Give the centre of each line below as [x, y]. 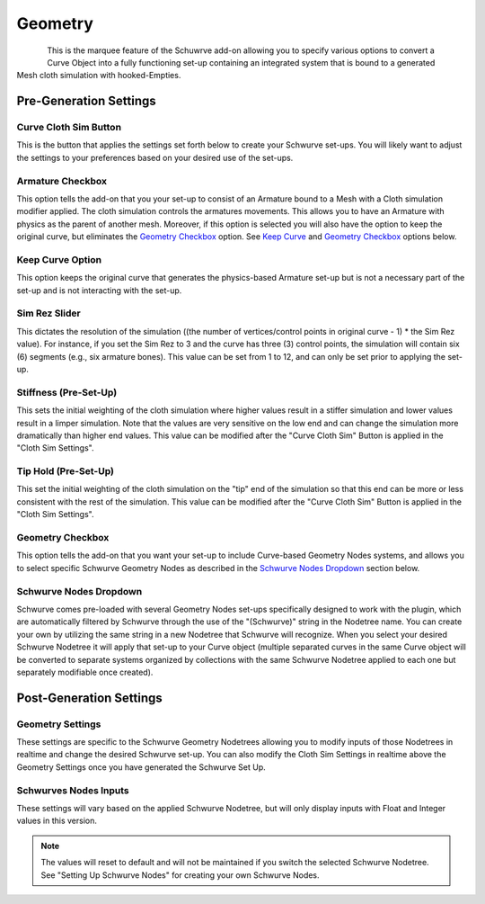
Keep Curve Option [59, 259]
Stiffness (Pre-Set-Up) [67, 392]
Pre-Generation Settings [86, 101]
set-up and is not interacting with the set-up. [99, 290]
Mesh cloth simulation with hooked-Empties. [99, 76]
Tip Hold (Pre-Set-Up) [65, 471]
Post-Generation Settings [90, 698]
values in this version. [57, 821]
